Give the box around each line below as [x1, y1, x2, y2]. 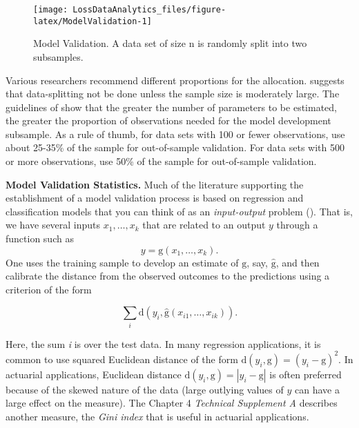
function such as [6, 231, 74, 246]
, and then [275, 255, 320, 269]
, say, [246, 255, 268, 269]
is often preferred [269, 367, 342, 381]
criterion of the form [6, 282, 92, 296]
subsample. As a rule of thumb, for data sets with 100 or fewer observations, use [6, 126, 345, 141]
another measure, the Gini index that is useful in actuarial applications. [6, 409, 309, 424]
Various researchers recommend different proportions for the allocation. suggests [6, 72, 345, 87]
